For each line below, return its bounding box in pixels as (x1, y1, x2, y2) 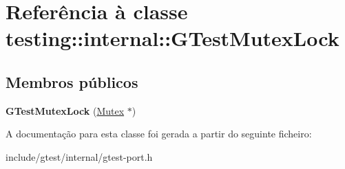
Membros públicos (6, 71, 138, 92)
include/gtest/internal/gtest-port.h (6, 149, 153, 164)
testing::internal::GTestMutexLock (6, 24, 339, 52)
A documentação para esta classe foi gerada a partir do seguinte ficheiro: (6, 126, 312, 141)
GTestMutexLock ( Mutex (6, 103, 125, 117)
